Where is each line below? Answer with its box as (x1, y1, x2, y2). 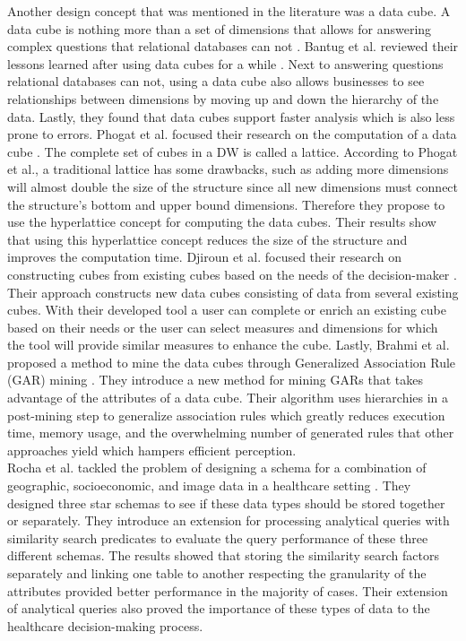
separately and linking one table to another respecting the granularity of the (7, 564, 427, 582)
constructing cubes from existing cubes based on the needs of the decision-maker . (7, 264, 457, 283)
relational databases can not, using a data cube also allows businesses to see (7, 72, 425, 91)
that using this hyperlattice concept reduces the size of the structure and (7, 230, 408, 248)
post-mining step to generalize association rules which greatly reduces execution (7, 405, 445, 424)
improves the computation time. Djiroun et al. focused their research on (7, 247, 402, 266)
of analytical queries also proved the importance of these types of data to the (7, 599, 430, 618)
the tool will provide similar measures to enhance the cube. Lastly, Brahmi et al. (7, 335, 450, 354)
